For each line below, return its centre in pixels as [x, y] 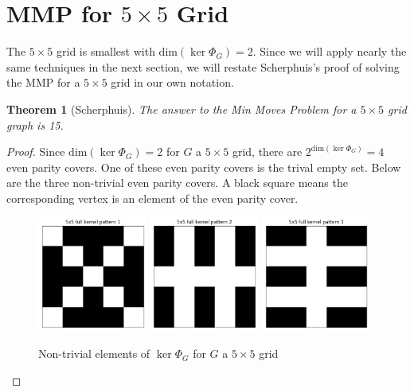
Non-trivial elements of [94, 353]
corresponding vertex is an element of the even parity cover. [152, 198]
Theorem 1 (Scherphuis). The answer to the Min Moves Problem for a [182, 109]
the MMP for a [43, 82]
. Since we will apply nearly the [330, 51]
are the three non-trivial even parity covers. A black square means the [177, 182]
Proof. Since [36, 151]
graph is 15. [35, 124]
